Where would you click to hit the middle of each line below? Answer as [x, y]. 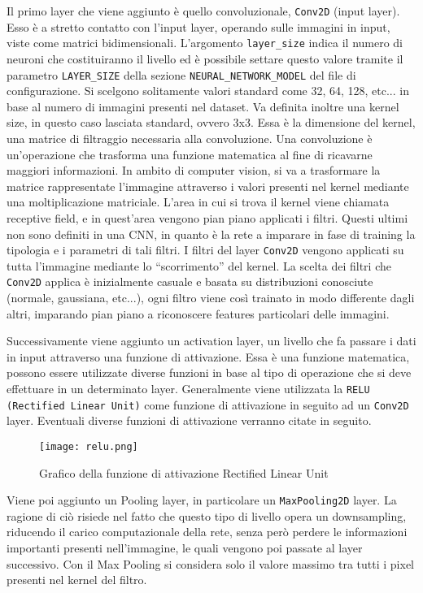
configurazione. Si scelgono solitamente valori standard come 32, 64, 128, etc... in [208, 91]
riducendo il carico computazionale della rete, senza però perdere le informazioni [207, 532]
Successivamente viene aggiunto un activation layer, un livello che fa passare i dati [211, 341]
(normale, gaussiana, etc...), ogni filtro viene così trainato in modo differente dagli [211, 297]
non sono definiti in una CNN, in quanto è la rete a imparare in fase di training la [211, 234]
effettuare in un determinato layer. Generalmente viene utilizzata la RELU [188, 388]
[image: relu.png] [89, 446]
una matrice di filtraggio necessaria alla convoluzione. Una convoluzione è [190, 138]
